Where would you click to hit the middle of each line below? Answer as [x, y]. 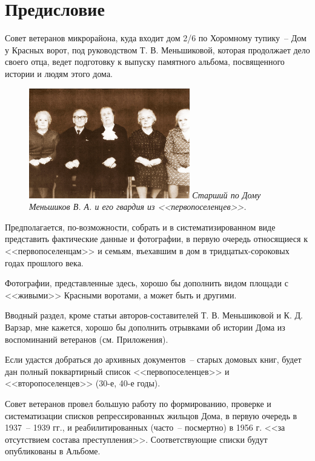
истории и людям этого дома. [59, 73]
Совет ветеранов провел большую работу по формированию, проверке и [138, 403]
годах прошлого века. [44, 262]
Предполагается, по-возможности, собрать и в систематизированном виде [140, 227]
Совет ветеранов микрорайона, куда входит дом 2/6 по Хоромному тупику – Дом [156, 38]
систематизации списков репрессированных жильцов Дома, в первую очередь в [151, 415]
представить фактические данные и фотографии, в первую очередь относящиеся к [156, 239]
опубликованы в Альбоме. [53, 451]
